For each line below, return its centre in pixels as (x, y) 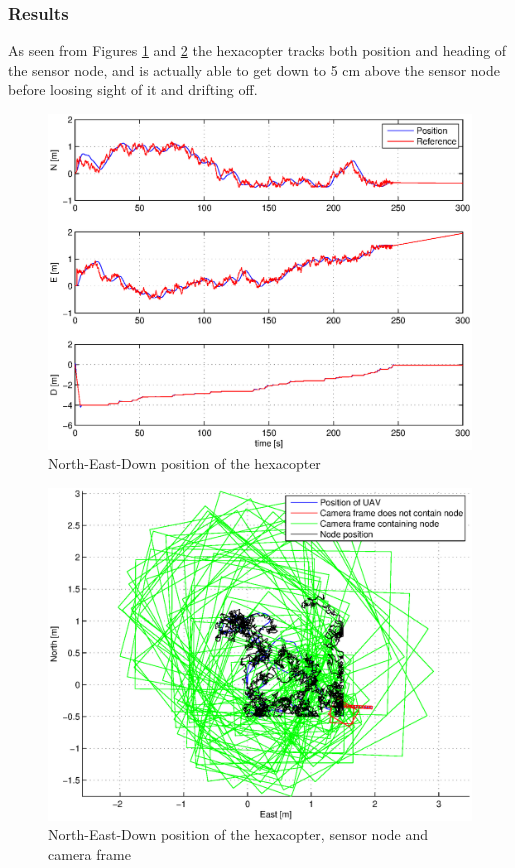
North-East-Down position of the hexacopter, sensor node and (238, 834)
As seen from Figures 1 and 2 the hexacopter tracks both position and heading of (257, 50)
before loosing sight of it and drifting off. (133, 89)
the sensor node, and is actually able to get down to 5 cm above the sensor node (254, 69)
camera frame (89, 854)
